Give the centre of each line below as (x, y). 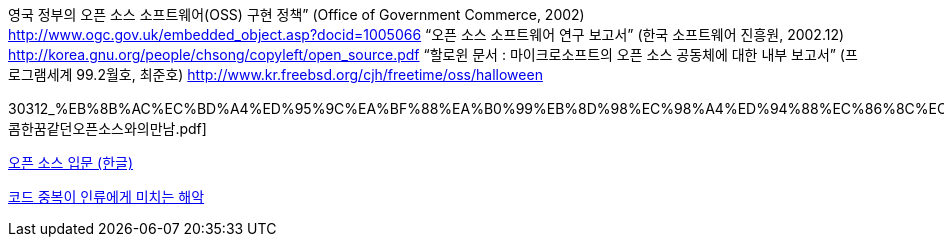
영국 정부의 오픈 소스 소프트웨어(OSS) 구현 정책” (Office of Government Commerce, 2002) (296, 14)
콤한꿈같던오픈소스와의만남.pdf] (107, 128)
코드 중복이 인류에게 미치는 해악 (106, 196)
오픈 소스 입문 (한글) (71, 162)
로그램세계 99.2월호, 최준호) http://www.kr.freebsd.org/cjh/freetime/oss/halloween (275, 74)
